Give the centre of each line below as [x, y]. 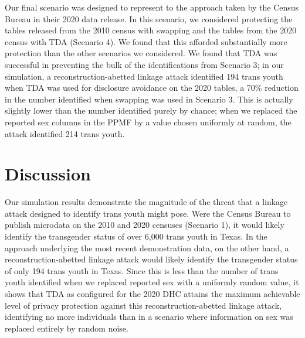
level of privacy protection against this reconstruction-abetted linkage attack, [143, 305]
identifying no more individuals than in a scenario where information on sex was [149, 317]
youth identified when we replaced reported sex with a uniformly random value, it [152, 282]
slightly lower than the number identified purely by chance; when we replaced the [151, 110]
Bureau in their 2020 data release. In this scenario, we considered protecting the [149, 18]
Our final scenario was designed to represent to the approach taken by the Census [152, 7]
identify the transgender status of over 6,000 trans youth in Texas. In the [136, 236]
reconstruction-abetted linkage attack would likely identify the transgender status [151, 259]
